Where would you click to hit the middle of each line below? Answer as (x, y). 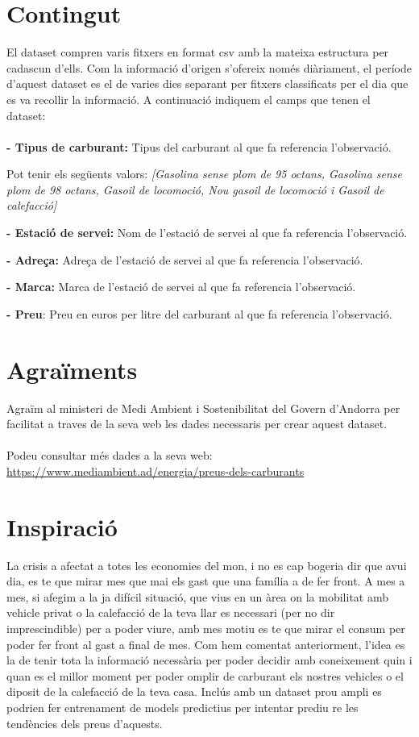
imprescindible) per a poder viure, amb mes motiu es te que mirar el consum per (206, 629)
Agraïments (72, 369)
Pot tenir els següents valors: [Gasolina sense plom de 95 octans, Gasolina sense (204, 174)
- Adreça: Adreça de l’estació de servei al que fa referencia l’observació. (185, 259)
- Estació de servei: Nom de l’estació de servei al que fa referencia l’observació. (207, 233)
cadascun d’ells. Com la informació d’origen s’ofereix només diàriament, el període (209, 67)
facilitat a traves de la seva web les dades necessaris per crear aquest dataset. (197, 424)
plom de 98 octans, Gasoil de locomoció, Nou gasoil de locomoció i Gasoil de (195, 189)
